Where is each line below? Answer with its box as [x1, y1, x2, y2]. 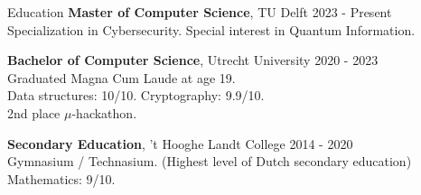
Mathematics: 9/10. [7, 169, 116, 188]
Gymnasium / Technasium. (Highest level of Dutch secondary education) [7, 152, 412, 171]
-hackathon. [71, 103, 137, 122]
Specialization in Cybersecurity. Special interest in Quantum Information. [7, 20, 416, 39]
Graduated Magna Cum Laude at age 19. [7, 68, 236, 87]
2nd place [7, 103, 61, 122]
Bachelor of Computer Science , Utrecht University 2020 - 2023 [7, 51, 379, 70]
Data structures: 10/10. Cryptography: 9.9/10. [7, 86, 265, 105]
